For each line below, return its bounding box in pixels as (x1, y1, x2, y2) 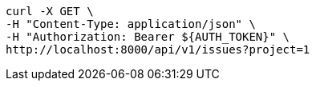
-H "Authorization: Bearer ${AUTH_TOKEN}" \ (6, 30, 290, 43)
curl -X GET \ (6, 5, 94, 18)
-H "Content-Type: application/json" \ (6, 18, 256, 30)
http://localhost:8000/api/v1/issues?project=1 (6, 43, 310, 56)
